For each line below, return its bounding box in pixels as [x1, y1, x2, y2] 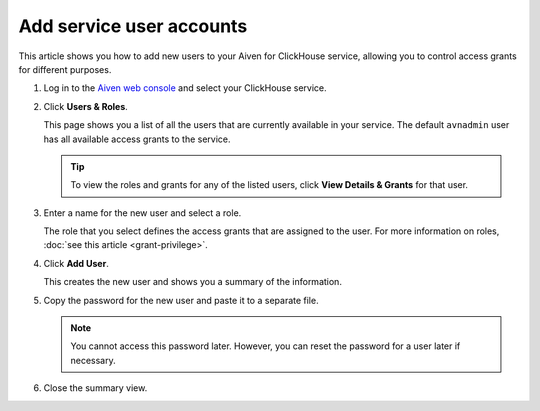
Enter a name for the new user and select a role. [43, 206, 242, 219]
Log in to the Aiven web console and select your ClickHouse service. [43, 82, 327, 94]
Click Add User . [43, 257, 109, 269]
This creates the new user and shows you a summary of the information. [43, 276, 342, 288]
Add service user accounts [18, 15, 248, 37]
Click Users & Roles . [43, 100, 129, 112]
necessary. [70, 354, 117, 366]
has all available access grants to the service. [43, 133, 231, 145]
